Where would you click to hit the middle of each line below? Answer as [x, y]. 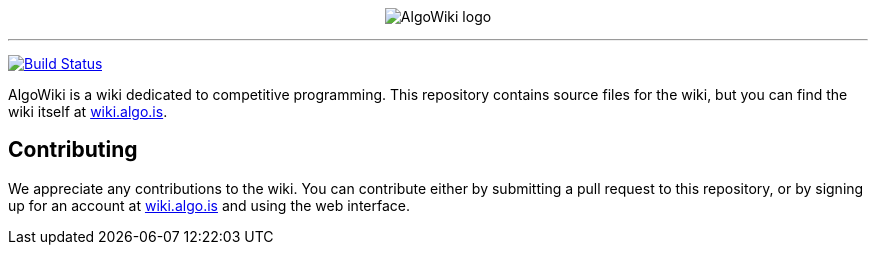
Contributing [73, 150]
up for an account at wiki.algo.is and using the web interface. [209, 205]
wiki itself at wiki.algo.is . [88, 111]
